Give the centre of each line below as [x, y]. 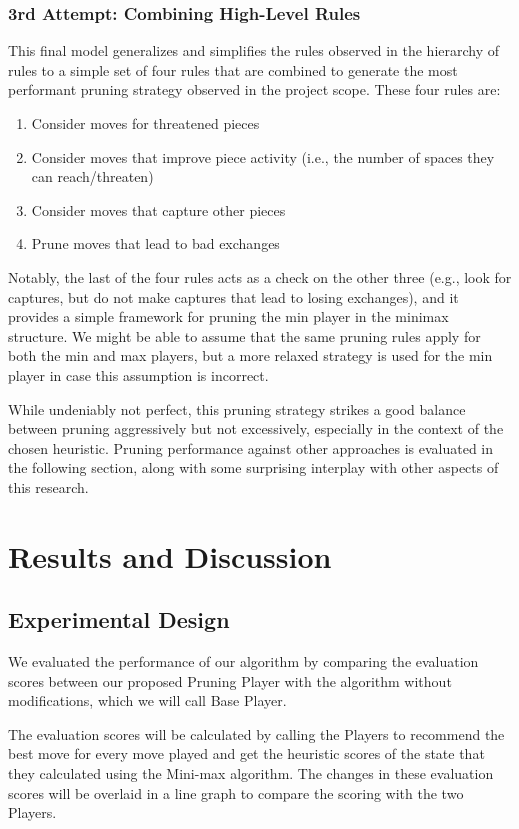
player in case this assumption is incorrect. [138, 374]
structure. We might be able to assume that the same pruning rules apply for [244, 335]
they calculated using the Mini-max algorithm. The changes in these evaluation [251, 773]
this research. [48, 486]
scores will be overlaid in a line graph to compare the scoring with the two [236, 792]
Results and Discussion [170, 555]
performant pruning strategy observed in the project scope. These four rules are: [254, 89]
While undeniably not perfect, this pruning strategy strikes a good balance [237, 408]
